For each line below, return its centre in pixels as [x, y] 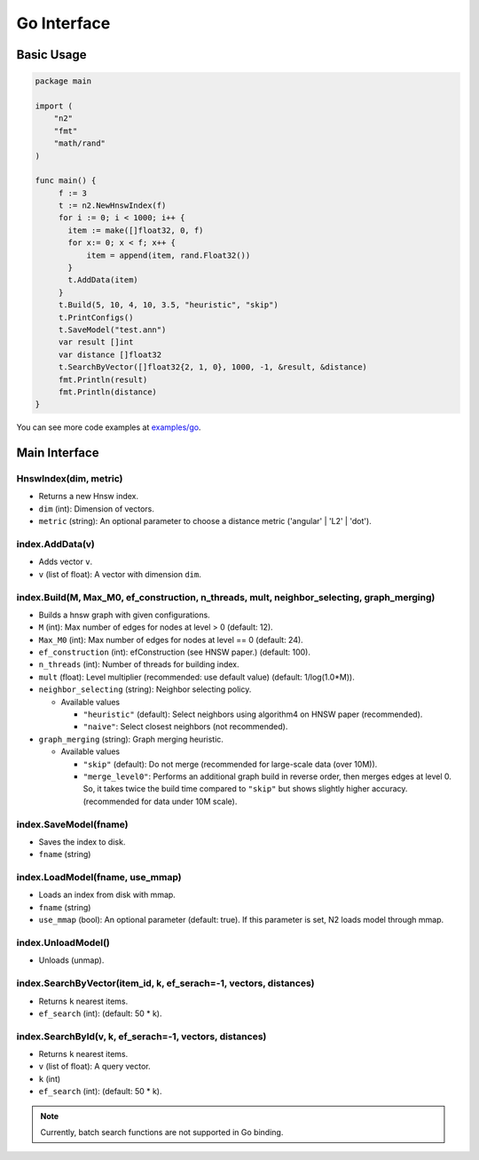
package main [63, 81]
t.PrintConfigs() [96, 317]
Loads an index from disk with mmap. [107, 895]
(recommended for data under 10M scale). [160, 801]
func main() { [66, 181]
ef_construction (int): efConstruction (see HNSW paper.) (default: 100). [174, 652]
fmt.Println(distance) [107, 392]
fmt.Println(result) [103, 379]
